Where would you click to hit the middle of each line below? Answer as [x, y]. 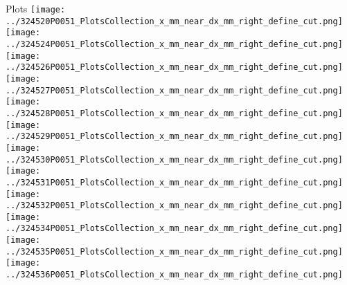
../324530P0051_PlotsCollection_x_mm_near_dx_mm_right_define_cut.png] [174, 159]
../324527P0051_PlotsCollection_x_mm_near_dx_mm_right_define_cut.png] [174, 90]
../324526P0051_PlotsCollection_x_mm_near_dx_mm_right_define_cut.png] [174, 67]
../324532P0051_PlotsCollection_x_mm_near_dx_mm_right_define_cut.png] [174, 206]
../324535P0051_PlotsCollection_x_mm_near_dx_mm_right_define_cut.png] [174, 251]
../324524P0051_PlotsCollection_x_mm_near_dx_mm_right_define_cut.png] [174, 44]
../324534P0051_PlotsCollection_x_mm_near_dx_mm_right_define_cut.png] [174, 229]
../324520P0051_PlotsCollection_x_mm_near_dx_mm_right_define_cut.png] [174, 21]
